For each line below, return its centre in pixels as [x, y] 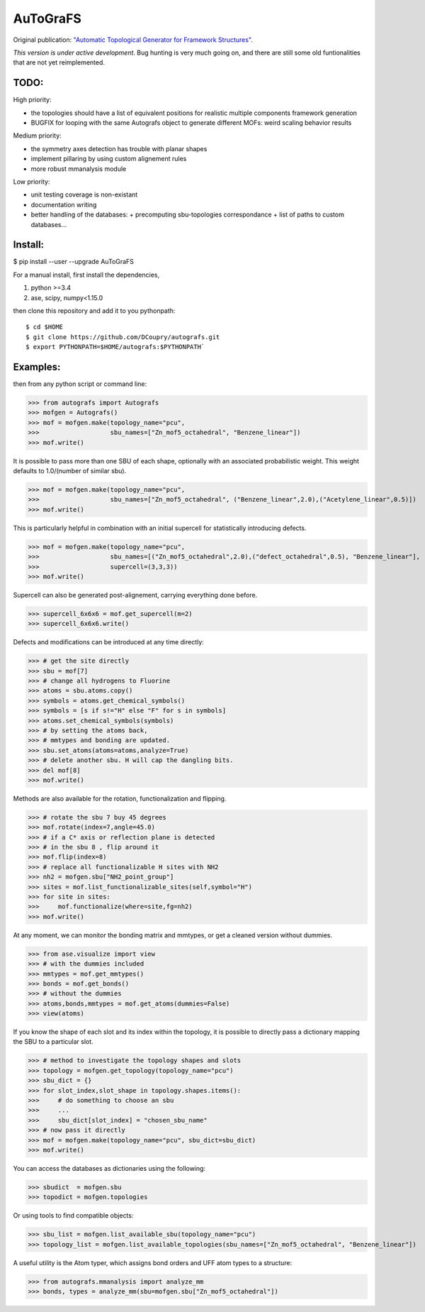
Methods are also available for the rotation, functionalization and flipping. [120, 798]
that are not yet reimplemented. [59, 62]
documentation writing [64, 204]
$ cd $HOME [45, 327]
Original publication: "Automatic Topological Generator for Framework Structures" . [133, 40]
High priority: [32, 100]
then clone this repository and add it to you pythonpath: [94, 311]
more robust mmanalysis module [79, 169]
